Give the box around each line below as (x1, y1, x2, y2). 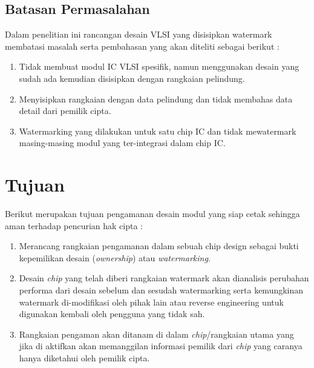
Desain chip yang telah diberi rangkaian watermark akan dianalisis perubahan (19, 272, 309, 284)
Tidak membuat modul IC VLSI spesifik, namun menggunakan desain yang (19, 60, 299, 73)
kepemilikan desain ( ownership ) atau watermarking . (19, 251, 211, 264)
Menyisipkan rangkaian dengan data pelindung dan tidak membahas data (19, 92, 293, 105)
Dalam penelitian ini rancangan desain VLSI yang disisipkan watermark (5, 28, 272, 41)
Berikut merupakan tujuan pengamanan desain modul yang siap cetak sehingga (5, 207, 300, 220)
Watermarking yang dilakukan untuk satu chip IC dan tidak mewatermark (19, 124, 296, 137)
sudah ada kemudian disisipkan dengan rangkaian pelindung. (19, 72, 245, 84)
